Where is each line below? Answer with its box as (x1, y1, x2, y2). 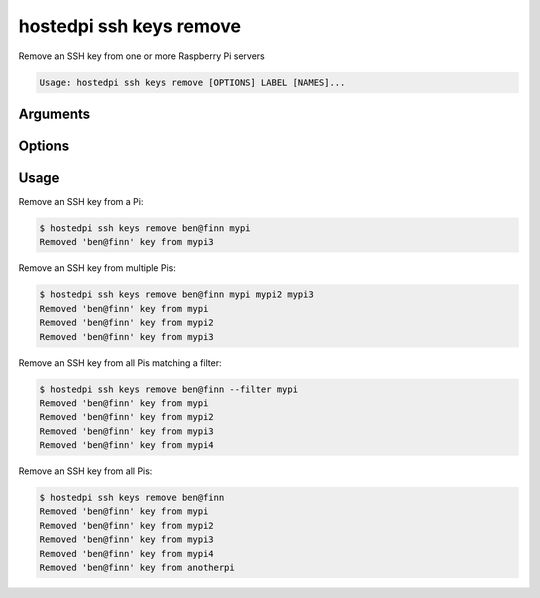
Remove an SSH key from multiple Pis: (18, 262, 177, 274)
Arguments (18, 105, 91, 122)
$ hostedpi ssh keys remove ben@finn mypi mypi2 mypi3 (39, 289, 314, 300)
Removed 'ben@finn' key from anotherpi (39, 562, 235, 574)
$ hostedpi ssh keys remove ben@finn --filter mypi (39, 383, 299, 395)
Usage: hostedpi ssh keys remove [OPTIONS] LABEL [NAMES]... (39, 76, 346, 88)
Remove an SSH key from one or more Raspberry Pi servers (18, 50, 265, 62)
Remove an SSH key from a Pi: (18, 196, 144, 208)
